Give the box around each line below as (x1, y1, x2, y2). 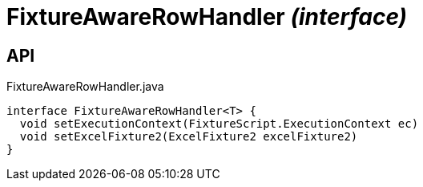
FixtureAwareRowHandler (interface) (6, 3, 408, 30)
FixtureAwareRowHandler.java (6, 79, 164, 94)
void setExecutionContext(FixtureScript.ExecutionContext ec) (19, 117, 419, 131)
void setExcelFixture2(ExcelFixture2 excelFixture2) (19, 130, 358, 144)
